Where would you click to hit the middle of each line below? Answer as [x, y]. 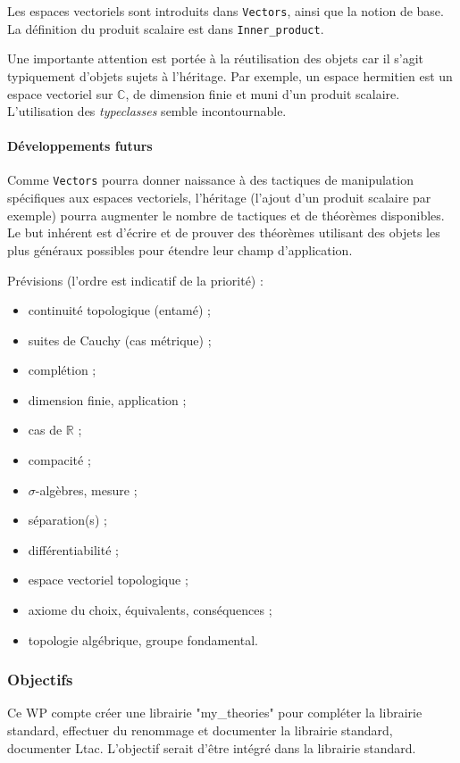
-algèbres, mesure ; [86, 489]
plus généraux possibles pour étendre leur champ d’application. [180, 249]
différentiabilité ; [73, 549]
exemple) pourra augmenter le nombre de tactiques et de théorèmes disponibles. [226, 215]
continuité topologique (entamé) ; [119, 310]
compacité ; [59, 460]
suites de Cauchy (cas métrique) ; [120, 340]
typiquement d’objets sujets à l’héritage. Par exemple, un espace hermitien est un [230, 75]
